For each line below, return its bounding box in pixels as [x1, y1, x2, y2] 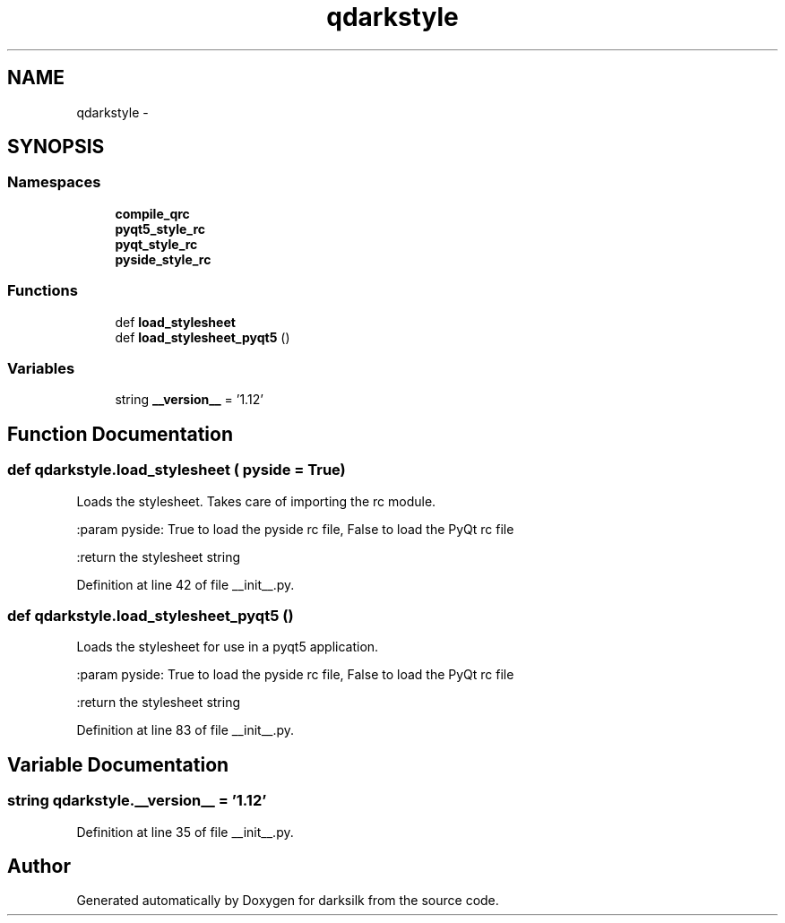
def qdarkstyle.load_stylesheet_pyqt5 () [7, 606, 294, 625]
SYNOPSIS [7, 135, 105, 159]
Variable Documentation [7, 753, 229, 776]
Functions [7, 281, 78, 300]
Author [7, 854, 71, 877]
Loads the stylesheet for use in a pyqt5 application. [76, 639, 379, 655]
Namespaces [7, 173, 101, 192]
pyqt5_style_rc [115, 220, 206, 237]
